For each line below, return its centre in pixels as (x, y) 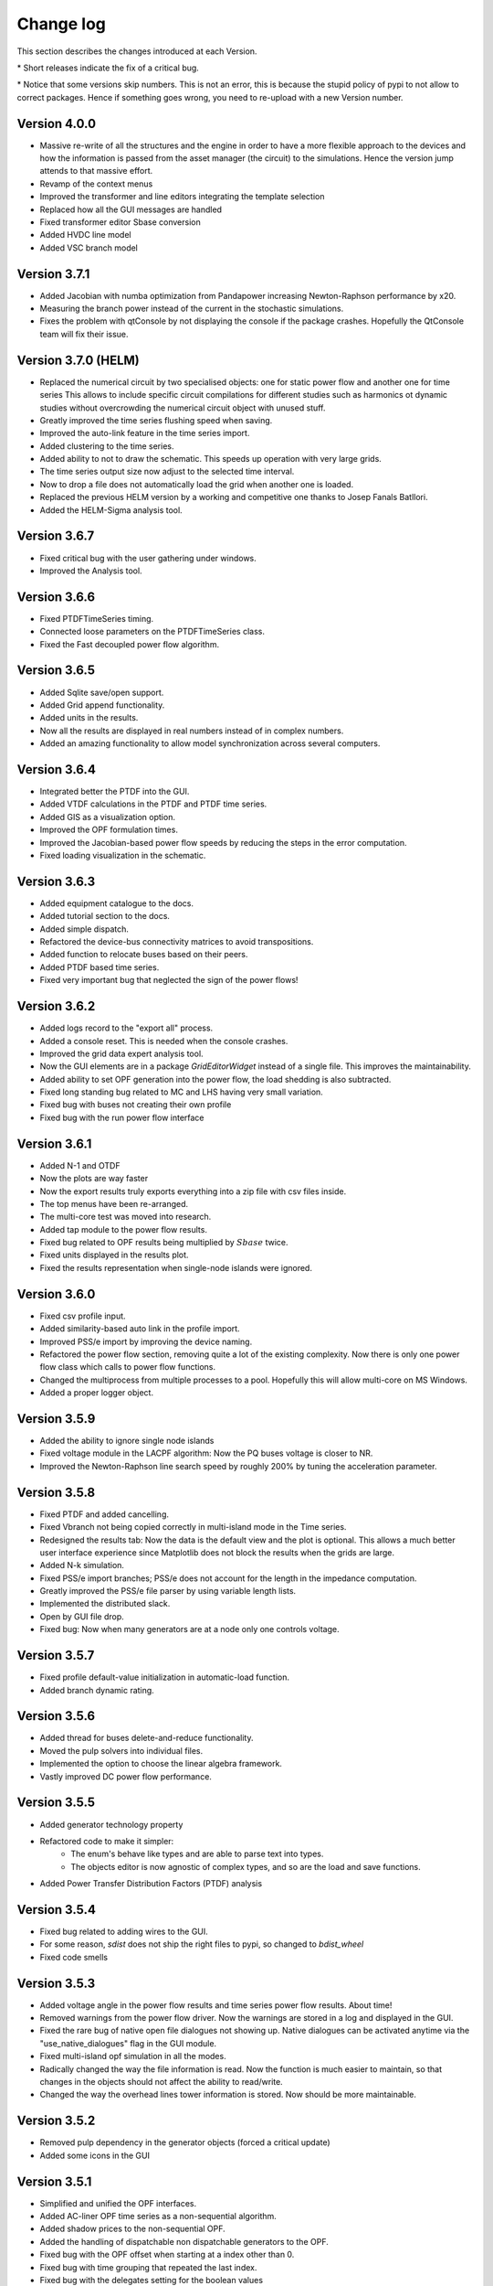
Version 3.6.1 (54, 1143)
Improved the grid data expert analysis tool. (122, 1053)
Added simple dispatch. (84, 929)
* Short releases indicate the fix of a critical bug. (108, 68)
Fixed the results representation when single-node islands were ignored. (176, 1267)
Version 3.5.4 (56, 1910)
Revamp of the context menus (96, 184)
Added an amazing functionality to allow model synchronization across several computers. (210, 743)
